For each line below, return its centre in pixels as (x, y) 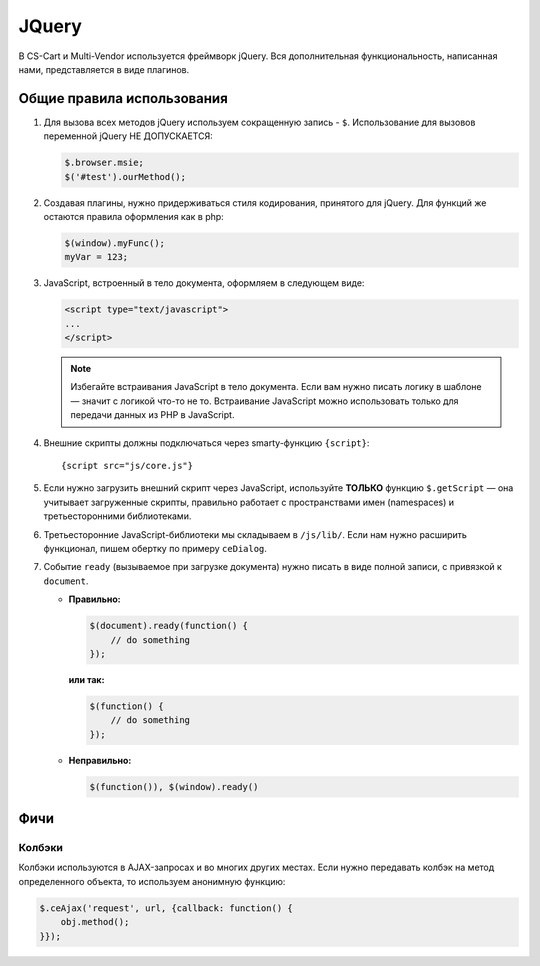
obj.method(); (95, 922)
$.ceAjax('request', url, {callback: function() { (166, 908)
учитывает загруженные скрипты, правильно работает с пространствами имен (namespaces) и (249, 502)
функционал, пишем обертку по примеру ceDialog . (155, 548)
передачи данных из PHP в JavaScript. (152, 415)
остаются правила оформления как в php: (133, 216)
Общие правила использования (123, 98)
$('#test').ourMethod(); (125, 176)
